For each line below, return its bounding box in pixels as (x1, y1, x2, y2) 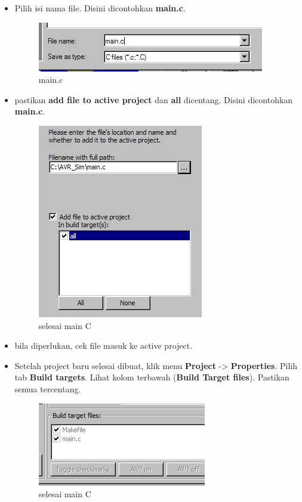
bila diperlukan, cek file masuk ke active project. (14, 339, 193, 352)
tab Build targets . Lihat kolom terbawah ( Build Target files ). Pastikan (14, 371, 289, 383)
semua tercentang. (14, 382, 81, 395)
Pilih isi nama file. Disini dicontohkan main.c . (14, 2, 186, 14)
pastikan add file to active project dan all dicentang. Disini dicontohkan (14, 93, 293, 106)
